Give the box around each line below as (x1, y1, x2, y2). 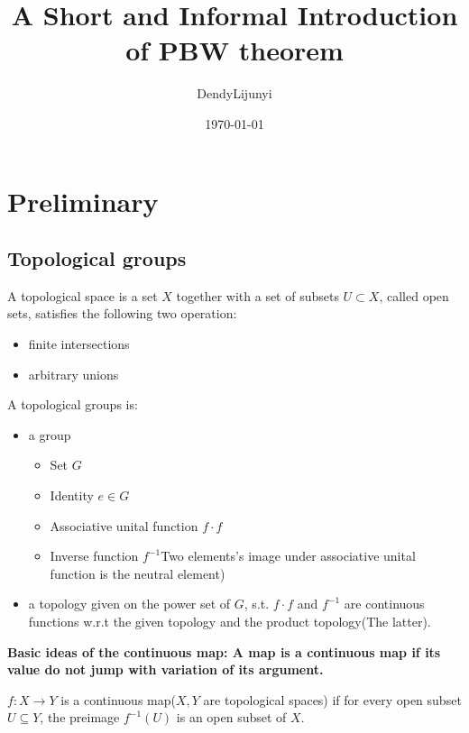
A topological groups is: (7, 395, 138, 414)
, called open (379, 286, 449, 305)
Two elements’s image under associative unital (161, 546, 416, 565)
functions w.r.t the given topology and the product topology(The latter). (28, 612, 431, 631)
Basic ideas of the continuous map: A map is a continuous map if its (7, 642, 441, 661)
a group (28, 425, 71, 444)
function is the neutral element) (50, 563, 225, 582)
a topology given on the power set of (28, 594, 231, 613)
